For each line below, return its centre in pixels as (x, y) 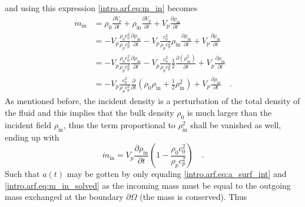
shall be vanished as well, (236, 124)
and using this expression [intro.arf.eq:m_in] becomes (101, 8)
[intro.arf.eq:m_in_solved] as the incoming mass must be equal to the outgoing (148, 185)
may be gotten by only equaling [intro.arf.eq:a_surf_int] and (177, 174)
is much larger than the (229, 113)
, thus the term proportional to (119, 124)
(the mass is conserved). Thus (193, 197)
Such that (22, 174)
